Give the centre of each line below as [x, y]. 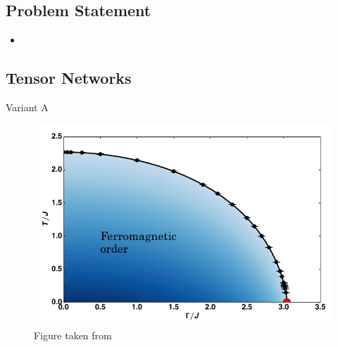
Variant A [27, 107]
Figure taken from [73, 335]
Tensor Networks [69, 78]
